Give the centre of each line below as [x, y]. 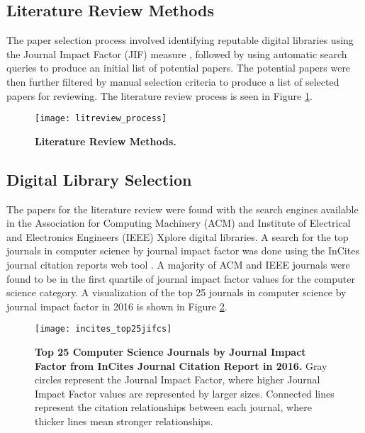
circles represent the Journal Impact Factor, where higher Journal [178, 379]
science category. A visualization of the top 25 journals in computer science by [176, 292]
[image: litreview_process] [101, 119]
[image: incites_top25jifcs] [103, 329]
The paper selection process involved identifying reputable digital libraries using [180, 40]
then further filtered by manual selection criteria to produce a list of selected [173, 81]
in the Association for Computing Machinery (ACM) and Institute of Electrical [179, 223]
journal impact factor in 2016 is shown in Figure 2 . [117, 306]
